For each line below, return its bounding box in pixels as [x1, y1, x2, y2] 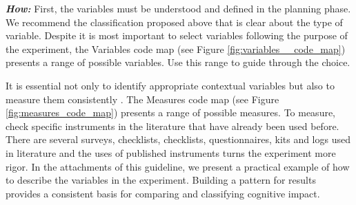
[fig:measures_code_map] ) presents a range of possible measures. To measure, [6, 105, 336, 120]
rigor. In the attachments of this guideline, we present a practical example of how [6, 159, 350, 173]
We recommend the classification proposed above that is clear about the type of [6, 14, 343, 29]
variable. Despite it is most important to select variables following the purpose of [6, 28, 348, 43]
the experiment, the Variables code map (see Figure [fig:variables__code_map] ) [6, 41, 346, 56]
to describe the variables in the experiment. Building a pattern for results [6, 173, 316, 187]
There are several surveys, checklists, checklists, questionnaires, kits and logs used [6, 132, 350, 147]
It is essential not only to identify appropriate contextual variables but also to [6, 78, 335, 92]
